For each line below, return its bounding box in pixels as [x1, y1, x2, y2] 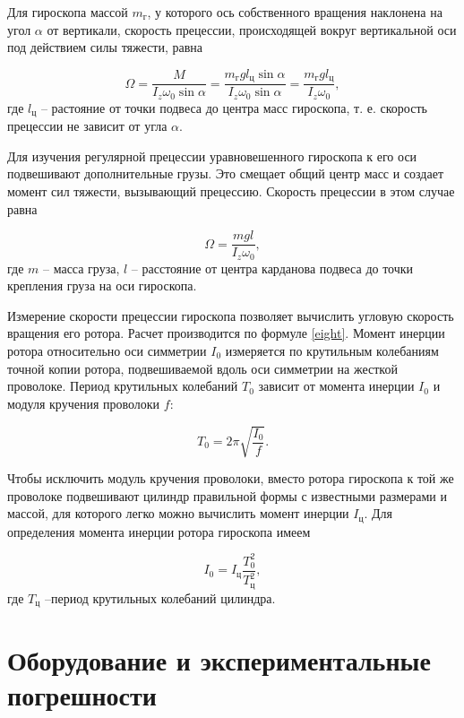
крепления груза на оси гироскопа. [7, 276, 197, 295]
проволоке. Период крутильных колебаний [7, 376, 238, 395]
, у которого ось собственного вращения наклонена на [147, 3, 443, 21]
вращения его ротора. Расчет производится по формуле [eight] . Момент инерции [7, 324, 445, 342]
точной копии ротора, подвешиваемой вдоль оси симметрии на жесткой [7, 359, 398, 377]
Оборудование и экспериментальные [7, 642, 431, 679]
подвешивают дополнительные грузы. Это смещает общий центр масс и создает [7, 164, 444, 183]
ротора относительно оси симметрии [7, 342, 207, 360]
